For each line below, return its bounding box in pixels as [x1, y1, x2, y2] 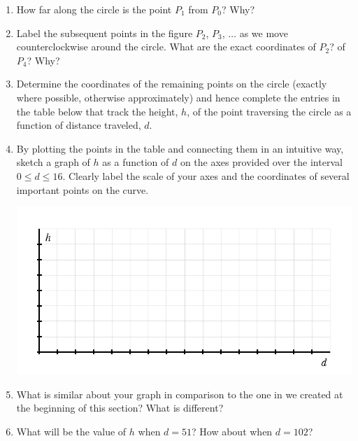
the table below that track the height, [16, 104, 178, 118]
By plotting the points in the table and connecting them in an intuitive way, [16, 141, 344, 155]
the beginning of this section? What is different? [16, 400, 224, 415]
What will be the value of [16, 424, 127, 438]
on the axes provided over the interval [180, 155, 343, 169]
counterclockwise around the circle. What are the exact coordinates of [16, 39, 316, 54]
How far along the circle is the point [16, 2, 172, 16]
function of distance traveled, [16, 118, 141, 132]
